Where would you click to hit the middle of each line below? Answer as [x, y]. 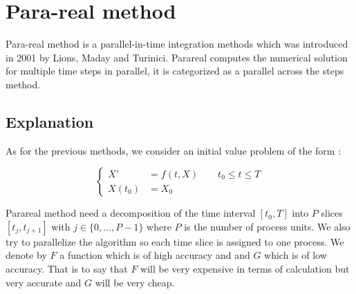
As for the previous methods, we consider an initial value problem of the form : [174, 150]
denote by [26, 255]
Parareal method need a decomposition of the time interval [131, 213]
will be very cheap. [135, 282]
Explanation [50, 121]
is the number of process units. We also [267, 226]
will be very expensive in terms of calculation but [245, 269]
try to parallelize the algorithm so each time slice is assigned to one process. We [175, 241]
